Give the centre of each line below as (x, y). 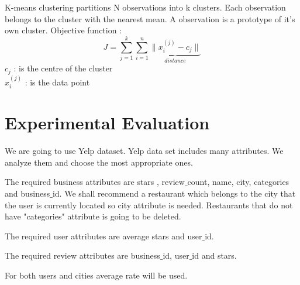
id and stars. (214, 255)
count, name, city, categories (238, 182)
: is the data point (57, 82)
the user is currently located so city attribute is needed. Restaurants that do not (149, 205)
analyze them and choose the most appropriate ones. (99, 162)
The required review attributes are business (82, 255)
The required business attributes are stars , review (95, 182)
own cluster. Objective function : (63, 30)
